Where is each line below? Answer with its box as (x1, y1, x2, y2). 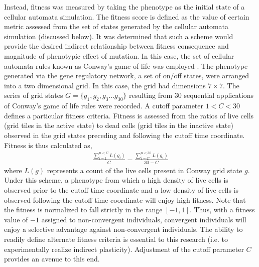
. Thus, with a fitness (189, 204, 255, 215)
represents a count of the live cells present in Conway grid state (47, 165, 242, 175)
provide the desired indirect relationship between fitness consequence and (4, 41, 229, 51)
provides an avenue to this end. (4, 253, 100, 264)
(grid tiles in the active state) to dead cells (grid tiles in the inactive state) (4, 120, 233, 130)
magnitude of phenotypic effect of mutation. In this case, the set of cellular (4, 50, 234, 61)
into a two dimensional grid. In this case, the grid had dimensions (4, 80, 206, 90)
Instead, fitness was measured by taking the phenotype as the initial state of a (4, 2, 245, 12)
